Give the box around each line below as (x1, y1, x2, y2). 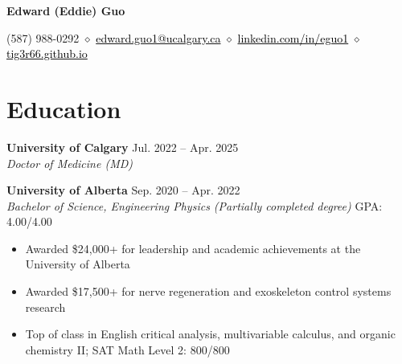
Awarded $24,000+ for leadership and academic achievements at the (25, 239, 361, 256)
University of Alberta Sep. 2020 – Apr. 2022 (6, 182, 240, 198)
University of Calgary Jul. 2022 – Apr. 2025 (6, 138, 239, 155)
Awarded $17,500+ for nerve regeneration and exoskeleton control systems (25, 283, 392, 300)
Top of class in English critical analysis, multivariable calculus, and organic (25, 325, 396, 342)
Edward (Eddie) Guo (6, 2, 125, 18)
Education (6, 92, 121, 125)
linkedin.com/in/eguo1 (237, 29, 349, 46)
